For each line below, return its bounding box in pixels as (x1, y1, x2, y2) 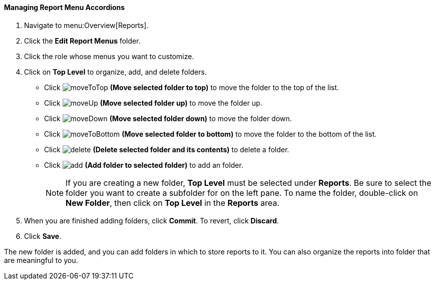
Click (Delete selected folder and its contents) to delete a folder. (44, 145, 289, 154)
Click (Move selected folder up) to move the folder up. (44, 98, 262, 107)
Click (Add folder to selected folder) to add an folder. (44, 160, 243, 169)
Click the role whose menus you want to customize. (24, 52, 194, 61)
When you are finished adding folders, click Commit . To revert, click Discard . (24, 216, 279, 225)
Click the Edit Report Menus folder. (24, 36, 141, 45)
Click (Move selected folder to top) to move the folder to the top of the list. (44, 83, 339, 92)
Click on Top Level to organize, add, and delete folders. (24, 67, 207, 76)
